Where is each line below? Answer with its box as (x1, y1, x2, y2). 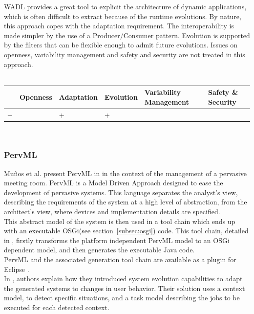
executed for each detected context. (4, 302, 109, 312)
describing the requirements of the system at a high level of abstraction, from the (4, 197, 247, 207)
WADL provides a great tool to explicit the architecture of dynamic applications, (4, 1, 247, 11)
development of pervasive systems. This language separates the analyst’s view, (4, 187, 238, 197)
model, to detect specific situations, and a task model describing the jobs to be (4, 292, 240, 303)
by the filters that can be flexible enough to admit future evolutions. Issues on (4, 40, 238, 50)
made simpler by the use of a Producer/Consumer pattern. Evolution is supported (4, 30, 250, 40)
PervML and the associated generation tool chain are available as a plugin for (4, 254, 236, 264)
